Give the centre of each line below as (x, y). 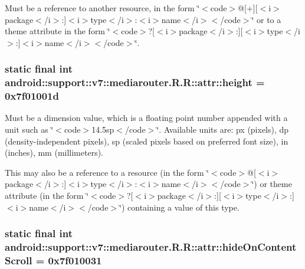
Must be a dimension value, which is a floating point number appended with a (146, 118)
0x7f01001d (32, 96)
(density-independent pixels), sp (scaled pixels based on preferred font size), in (147, 141)
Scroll (19, 260)
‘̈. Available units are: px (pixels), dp (223, 129)
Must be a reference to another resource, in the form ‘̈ (102, 8)
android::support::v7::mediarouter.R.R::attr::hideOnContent (151, 247)
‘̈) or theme (272, 184)
